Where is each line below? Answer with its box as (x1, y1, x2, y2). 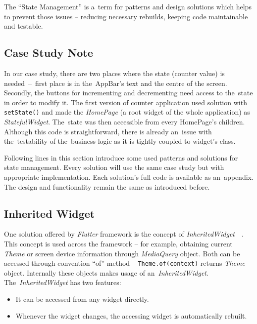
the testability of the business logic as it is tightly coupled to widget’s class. (4, 136, 236, 146)
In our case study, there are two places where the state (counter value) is (4, 68, 225, 78)
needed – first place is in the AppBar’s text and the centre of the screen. (4, 78, 227, 88)
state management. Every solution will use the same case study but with (4, 162, 224, 172)
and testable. (4, 21, 43, 31)
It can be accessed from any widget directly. (15, 294, 149, 304)
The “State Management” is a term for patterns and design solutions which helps (4, 1, 252, 11)
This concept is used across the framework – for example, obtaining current (4, 238, 233, 248)
